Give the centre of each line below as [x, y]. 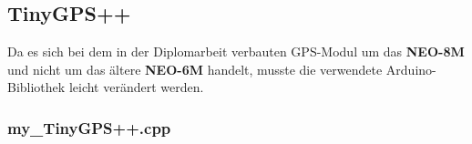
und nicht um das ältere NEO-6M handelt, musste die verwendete [195, 69]
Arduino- [411, 69]
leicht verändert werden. [136, 87]
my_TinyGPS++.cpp [89, 127]
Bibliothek [36, 87]
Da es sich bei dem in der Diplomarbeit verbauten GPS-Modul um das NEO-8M [236, 51]
